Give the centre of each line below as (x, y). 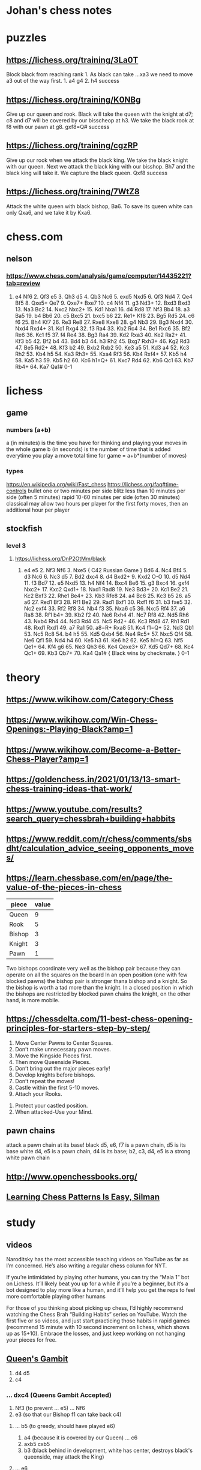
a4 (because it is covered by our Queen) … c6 (81, 1438)
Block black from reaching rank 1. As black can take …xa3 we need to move (100, 74)
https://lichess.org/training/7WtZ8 (73, 192)
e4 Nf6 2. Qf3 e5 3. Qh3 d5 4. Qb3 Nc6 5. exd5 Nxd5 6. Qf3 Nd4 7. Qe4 (104, 296)
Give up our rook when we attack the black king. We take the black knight (97, 160)
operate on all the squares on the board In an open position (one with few (97, 975)
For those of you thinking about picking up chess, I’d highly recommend (95, 1308)
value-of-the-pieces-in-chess (64, 887)
